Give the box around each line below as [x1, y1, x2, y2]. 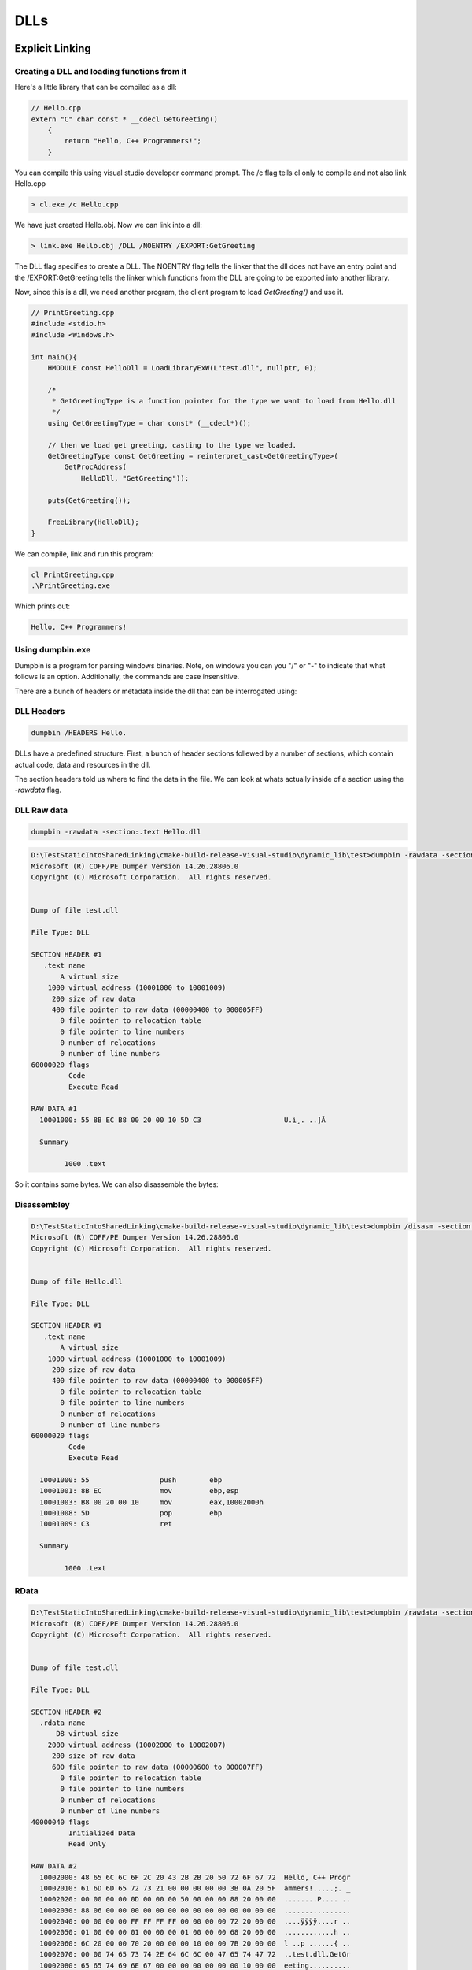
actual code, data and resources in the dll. [14, 760, 151, 769]
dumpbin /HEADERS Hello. [31, 729, 127, 738]
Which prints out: [14, 601, 71, 611]
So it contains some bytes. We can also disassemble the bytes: [14, 1180, 219, 1189]
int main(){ [31, 352, 78, 362]
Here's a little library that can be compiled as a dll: [14, 83, 177, 92]
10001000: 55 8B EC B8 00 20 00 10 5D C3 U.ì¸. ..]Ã [39, 1115, 326, 1124]
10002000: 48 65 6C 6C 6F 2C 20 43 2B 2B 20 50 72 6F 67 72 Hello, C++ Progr [39, 1872, 351, 1882]
